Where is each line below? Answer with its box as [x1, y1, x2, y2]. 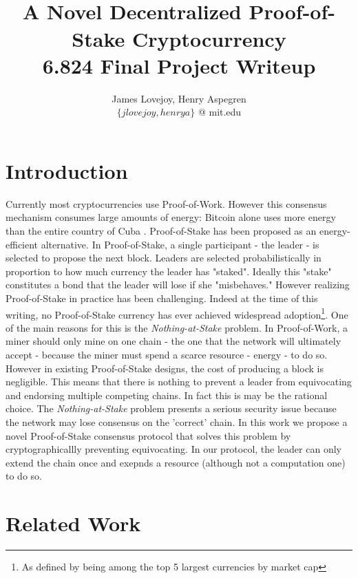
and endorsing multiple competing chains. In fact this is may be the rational [6, 387, 328, 402]
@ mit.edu [198, 105, 242, 119]
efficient [6, 237, 39, 251]
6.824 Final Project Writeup [42, 51, 316, 79]
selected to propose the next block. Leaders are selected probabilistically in [6, 250, 322, 265]
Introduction [6, 156, 128, 184]
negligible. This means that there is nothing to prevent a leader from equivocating [6, 374, 352, 389]
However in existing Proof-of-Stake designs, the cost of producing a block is [6, 361, 324, 375]
